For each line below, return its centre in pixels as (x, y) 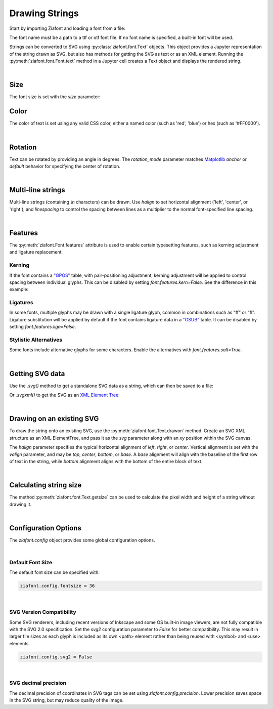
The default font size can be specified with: (55, 572)
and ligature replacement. (36, 252)
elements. (20, 643)
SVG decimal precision (38, 683)
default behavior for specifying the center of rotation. (65, 166)
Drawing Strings (44, 13)
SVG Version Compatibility (43, 612)
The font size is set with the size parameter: (55, 97)
